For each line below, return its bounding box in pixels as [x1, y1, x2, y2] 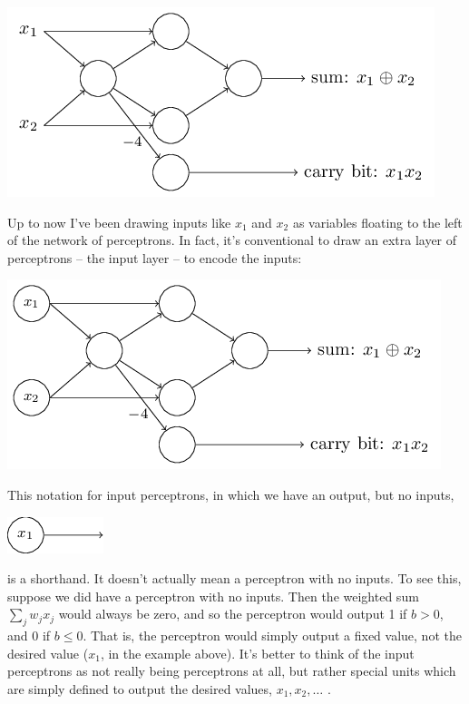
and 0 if [7, 626, 51, 645]
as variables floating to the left [292, 212, 463, 231]
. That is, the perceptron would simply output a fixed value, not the [83, 626, 462, 645]
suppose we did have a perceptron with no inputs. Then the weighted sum [7, 586, 419, 605]
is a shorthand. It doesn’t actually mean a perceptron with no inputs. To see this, [7, 569, 462, 588]
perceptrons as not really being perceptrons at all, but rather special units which [7, 661, 456, 680]
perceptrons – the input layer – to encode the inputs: [7, 248, 302, 267]
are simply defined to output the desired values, [7, 679, 272, 698]
